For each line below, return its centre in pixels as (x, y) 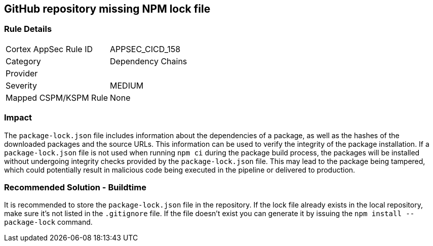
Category (23, 61)
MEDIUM (127, 85)
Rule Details (28, 29)
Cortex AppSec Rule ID (49, 49)
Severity (21, 85)
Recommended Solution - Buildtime (75, 187)
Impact (18, 118)
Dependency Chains (149, 61)
